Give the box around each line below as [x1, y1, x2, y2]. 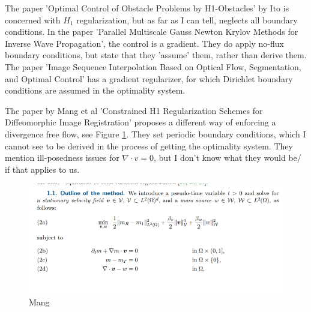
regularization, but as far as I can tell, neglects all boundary [76, 13, 298, 26]
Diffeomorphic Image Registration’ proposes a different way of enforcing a [5, 116, 276, 128]
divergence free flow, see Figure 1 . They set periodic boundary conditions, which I [5, 127, 306, 140]
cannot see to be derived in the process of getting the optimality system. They [5, 139, 293, 152]
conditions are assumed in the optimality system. [5, 84, 186, 97]
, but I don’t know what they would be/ [154, 151, 301, 164]
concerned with [5, 13, 61, 26]
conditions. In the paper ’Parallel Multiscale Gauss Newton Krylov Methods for [5, 25, 298, 38]
